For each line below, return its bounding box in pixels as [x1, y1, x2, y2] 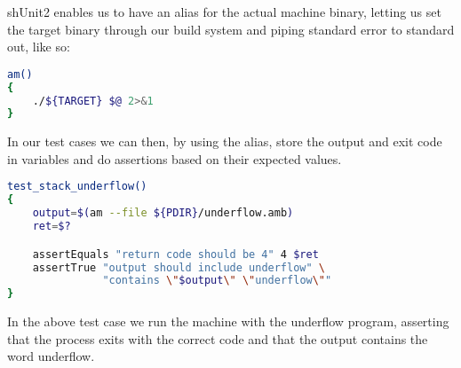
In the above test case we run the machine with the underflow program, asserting [7, 312, 449, 331]
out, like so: [7, 37, 70, 56]
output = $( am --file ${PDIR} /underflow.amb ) [32, 207, 294, 220]
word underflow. [7, 347, 95, 365]
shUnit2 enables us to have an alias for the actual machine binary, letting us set [7, 3, 441, 20]
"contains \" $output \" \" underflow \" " [102, 274, 332, 287]
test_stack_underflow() [7, 180, 147, 193]
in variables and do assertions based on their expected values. [7, 149, 342, 168]
